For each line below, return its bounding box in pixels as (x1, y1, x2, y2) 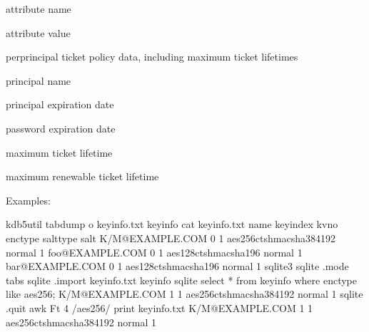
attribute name (6, 1, 71, 16)
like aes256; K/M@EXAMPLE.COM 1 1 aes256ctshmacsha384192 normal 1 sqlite (6, 286, 363, 301)
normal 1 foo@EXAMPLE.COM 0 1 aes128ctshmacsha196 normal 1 (6, 244, 303, 259)
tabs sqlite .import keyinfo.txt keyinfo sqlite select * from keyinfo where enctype (6, 272, 357, 287)
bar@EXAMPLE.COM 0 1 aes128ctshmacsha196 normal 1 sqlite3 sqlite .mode (6, 259, 349, 274)
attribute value (6, 25, 71, 40)
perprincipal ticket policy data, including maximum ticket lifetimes (6, 49, 298, 64)
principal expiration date (6, 97, 114, 112)
